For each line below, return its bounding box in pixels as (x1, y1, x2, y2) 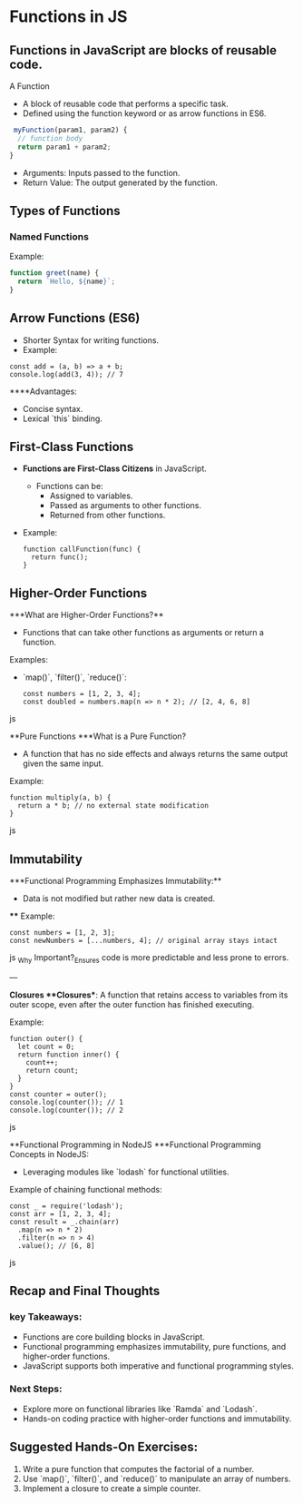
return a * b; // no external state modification (17, 801, 209, 810)
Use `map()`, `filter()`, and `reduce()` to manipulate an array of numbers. (22, 1473, 292, 1484)
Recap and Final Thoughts (9, 1283, 161, 1299)
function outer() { (9, 1034, 83, 1043)
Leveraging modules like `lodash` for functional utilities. (22, 1166, 230, 1177)
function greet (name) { (9, 269, 100, 278)
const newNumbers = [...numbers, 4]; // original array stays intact (9, 937, 279, 946)
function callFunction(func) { (22, 545, 142, 555)
